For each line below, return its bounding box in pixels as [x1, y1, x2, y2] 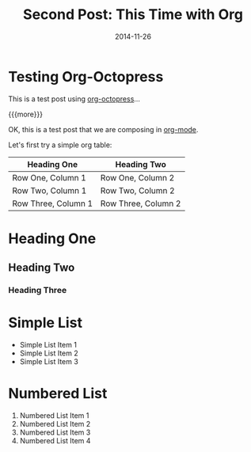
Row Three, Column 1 [12, 198, 93, 209]
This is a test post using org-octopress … [8, 93, 141, 104]
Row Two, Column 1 [12, 184, 87, 196]
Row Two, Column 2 [100, 184, 176, 196]
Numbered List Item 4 [19, 436, 91, 446]
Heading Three [8, 285, 67, 296]
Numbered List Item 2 [19, 420, 91, 429]
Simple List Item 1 [19, 340, 78, 350]
